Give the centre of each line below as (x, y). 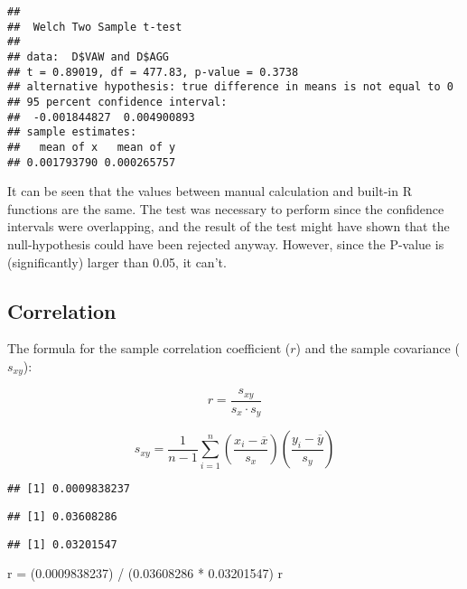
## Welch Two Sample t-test (95, 27)
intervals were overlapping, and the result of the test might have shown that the (229, 226)
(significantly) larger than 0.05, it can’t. (117, 262)
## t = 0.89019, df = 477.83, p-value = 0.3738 (153, 72)
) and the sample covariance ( (378, 348)
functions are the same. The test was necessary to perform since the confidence (226, 208)
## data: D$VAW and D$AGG (88, 56)
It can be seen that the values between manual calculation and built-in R (210, 191)
